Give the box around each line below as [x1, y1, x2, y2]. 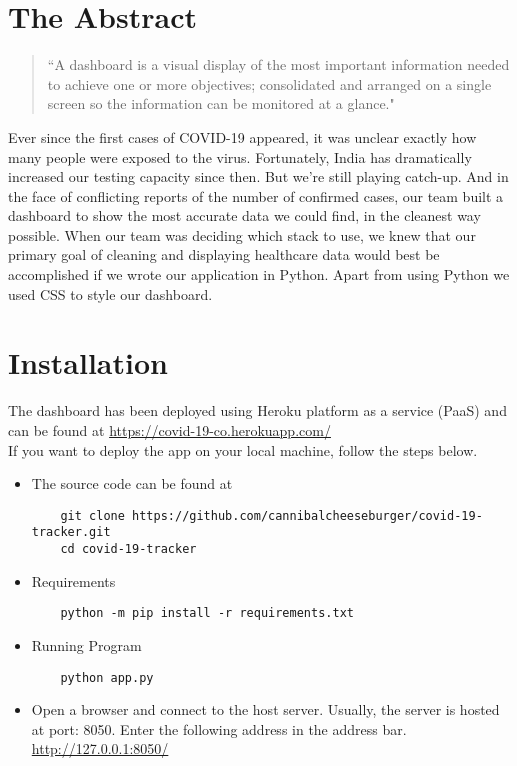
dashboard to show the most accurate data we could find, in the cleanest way [8, 205, 481, 226]
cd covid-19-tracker [60, 542, 197, 557]
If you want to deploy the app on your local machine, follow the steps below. [8, 439, 478, 460]
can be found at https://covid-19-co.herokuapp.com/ [8, 419, 331, 440]
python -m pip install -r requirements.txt [60, 606, 354, 621]
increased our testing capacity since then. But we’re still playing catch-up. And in [8, 166, 509, 187]
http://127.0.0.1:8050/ [31, 738, 169, 759]
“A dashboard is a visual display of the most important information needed [47, 54, 510, 75]
